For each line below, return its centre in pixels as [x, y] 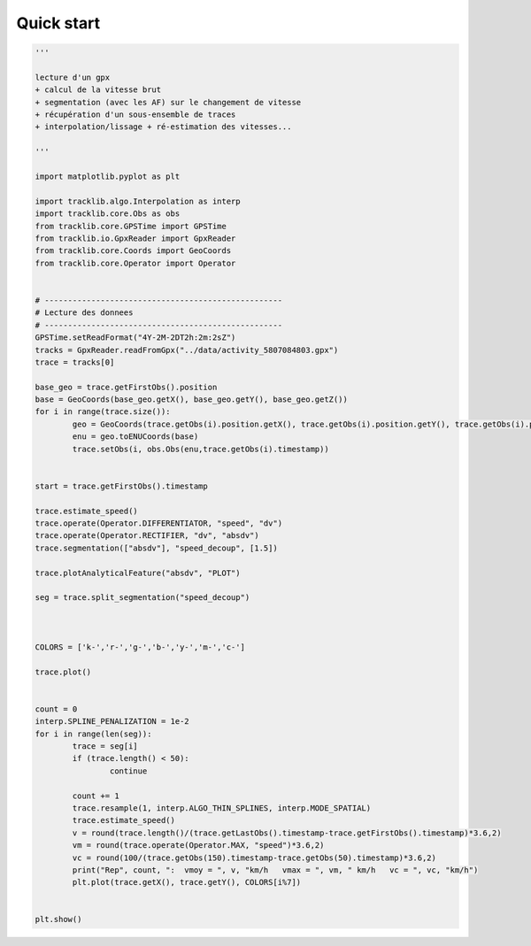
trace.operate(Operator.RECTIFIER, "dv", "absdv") [147, 536]
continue [128, 771]
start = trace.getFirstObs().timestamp [121, 486]
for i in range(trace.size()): [103, 412]
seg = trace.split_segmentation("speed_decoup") [142, 598]
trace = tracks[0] [75, 362]
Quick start [58, 23]
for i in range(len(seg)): [93, 734]
